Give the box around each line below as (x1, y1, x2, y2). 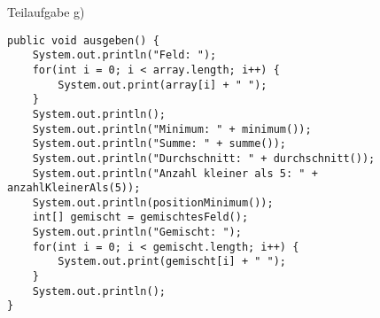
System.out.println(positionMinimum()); (32, 196, 274, 209)
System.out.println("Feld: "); (32, 49, 217, 62)
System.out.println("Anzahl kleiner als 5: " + (32, 167, 318, 180)
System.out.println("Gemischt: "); (32, 226, 242, 239)
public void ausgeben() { (7, 34, 159, 47)
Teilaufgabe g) (7, 3, 85, 20)
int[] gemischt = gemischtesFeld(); (32, 211, 249, 224)
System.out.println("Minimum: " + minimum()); (32, 122, 312, 136)
